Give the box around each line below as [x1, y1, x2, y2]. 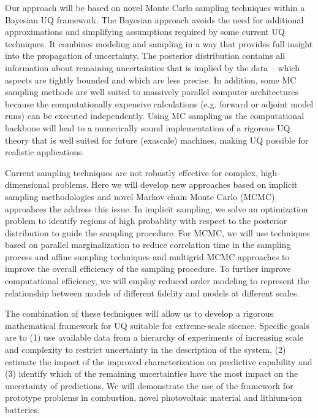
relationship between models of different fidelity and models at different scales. [5, 286, 300, 299]
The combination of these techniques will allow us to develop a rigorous [5, 307, 273, 320]
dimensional [5, 178, 50, 191]
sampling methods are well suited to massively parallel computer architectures [5, 85, 298, 98]
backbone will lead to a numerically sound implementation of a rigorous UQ [5, 121, 290, 134]
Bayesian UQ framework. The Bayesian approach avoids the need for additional [5, 13, 304, 26]
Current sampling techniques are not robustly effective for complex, [5, 166, 259, 179]
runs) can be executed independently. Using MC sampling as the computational [5, 109, 305, 122]
